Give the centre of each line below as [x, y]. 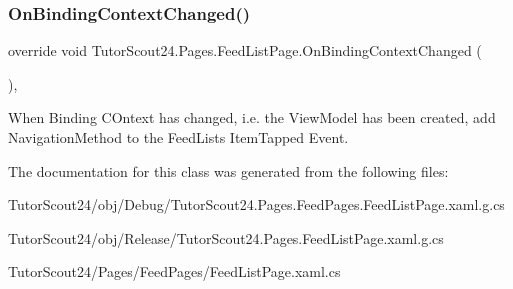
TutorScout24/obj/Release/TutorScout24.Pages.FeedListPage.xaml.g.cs [226, 237]
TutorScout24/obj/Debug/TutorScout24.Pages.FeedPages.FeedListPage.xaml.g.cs [256, 204]
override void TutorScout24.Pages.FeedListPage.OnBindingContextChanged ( [245, 50]
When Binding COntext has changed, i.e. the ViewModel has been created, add [252, 117]
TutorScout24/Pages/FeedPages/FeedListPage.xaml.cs [174, 271]
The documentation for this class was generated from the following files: [228, 170]
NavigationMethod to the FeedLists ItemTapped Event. [178, 137]
